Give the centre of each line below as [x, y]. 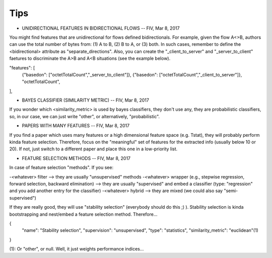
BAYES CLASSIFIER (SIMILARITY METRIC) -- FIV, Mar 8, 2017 [86, 100]
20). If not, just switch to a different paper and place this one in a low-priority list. [93, 149]
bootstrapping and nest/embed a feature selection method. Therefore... [83, 214]
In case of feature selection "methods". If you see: [61, 167]
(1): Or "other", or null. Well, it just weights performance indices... [77, 249]
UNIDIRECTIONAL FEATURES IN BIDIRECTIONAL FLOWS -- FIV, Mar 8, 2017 [101, 28]
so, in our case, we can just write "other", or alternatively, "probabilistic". [85, 116]
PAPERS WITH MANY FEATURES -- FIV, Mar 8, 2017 [76, 126]
